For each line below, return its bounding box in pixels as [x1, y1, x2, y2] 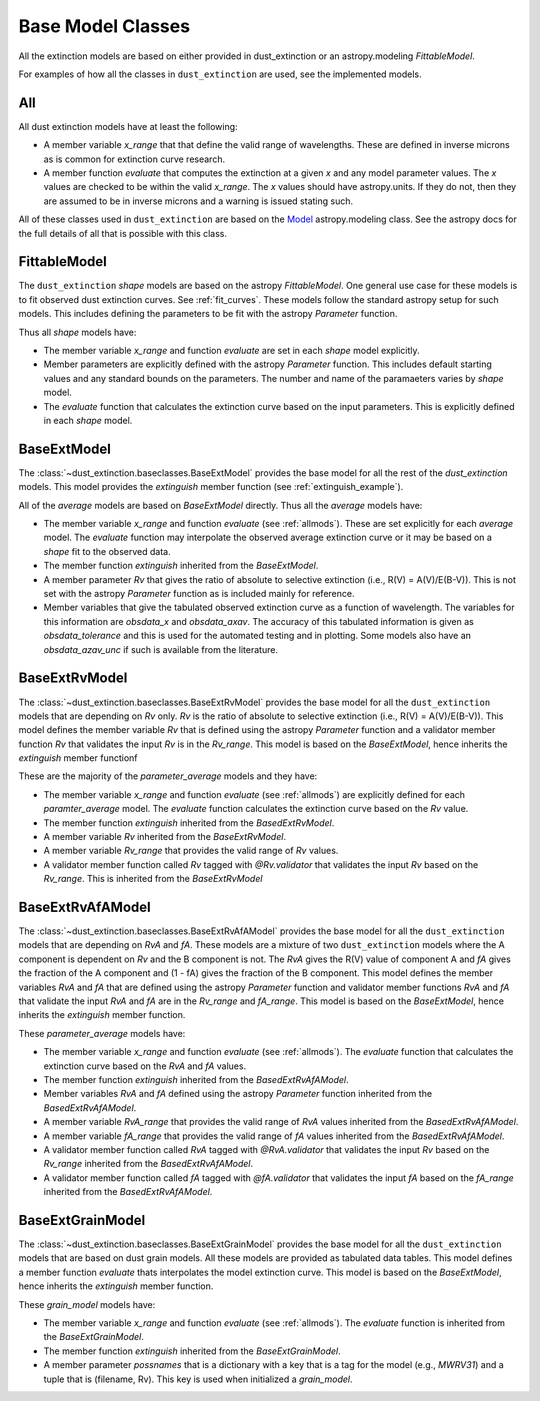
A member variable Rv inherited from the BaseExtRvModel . [43, 831, 287, 843]
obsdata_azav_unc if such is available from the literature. [43, 643, 279, 655]
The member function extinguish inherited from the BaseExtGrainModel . [43, 1345, 341, 1357]
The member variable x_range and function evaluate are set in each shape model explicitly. [43, 345, 420, 357]
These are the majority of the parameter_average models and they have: [18, 770, 318, 782]
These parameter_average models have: [18, 1027, 186, 1039]
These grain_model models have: [18, 1298, 156, 1310]
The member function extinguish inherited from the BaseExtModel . [43, 560, 319, 572]
